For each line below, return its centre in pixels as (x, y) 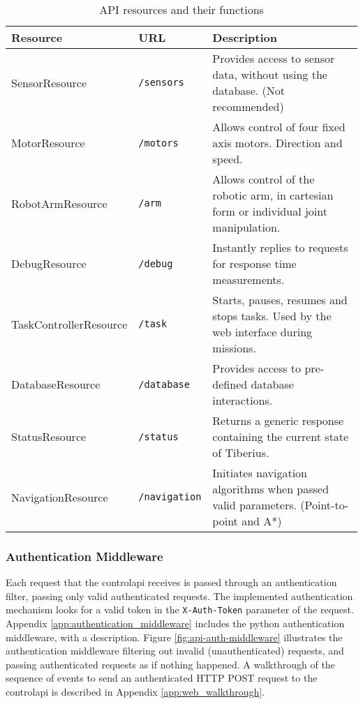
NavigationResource (60, 497)
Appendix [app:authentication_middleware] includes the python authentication (175, 623)
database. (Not (249, 90)
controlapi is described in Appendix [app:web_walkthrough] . (135, 692)
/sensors (161, 82)
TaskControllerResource (69, 324)
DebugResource (49, 263)
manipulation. (246, 227)
